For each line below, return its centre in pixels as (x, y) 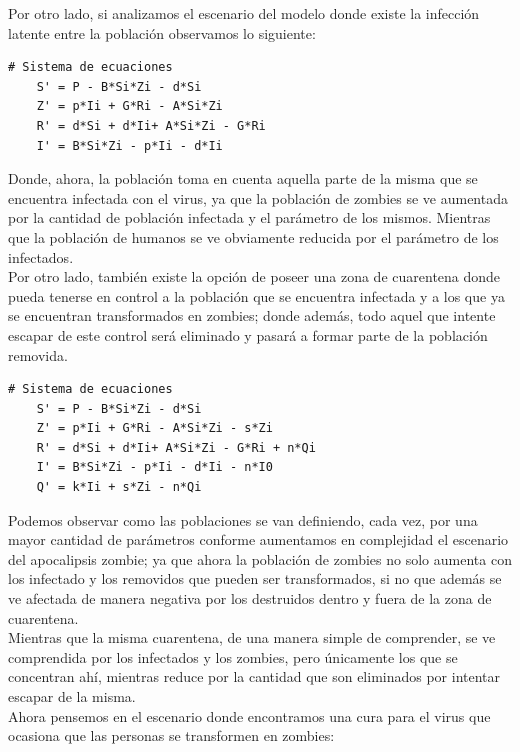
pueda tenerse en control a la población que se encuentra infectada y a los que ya (256, 295)
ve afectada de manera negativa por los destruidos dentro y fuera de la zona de (250, 598)
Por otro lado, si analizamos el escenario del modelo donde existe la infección (244, 13)
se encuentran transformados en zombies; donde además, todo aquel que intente (252, 315)
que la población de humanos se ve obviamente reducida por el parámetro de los (253, 236)
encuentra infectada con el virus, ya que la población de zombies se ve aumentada (258, 197)
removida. (38, 354)
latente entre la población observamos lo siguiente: (162, 32)
